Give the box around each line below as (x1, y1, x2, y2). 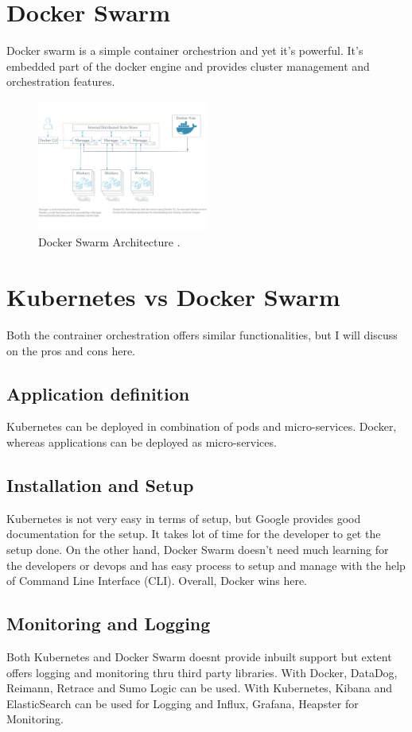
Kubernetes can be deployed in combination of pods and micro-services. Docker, (6, 418, 397, 435)
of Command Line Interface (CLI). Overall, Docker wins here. (6, 572, 308, 589)
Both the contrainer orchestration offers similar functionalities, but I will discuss (6, 326, 398, 343)
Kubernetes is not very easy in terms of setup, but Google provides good (6, 509, 361, 526)
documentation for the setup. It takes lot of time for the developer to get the (6, 525, 381, 542)
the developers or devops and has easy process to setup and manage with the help (6, 556, 406, 573)
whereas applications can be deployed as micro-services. (6, 433, 277, 450)
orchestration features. (6, 73, 115, 90)
